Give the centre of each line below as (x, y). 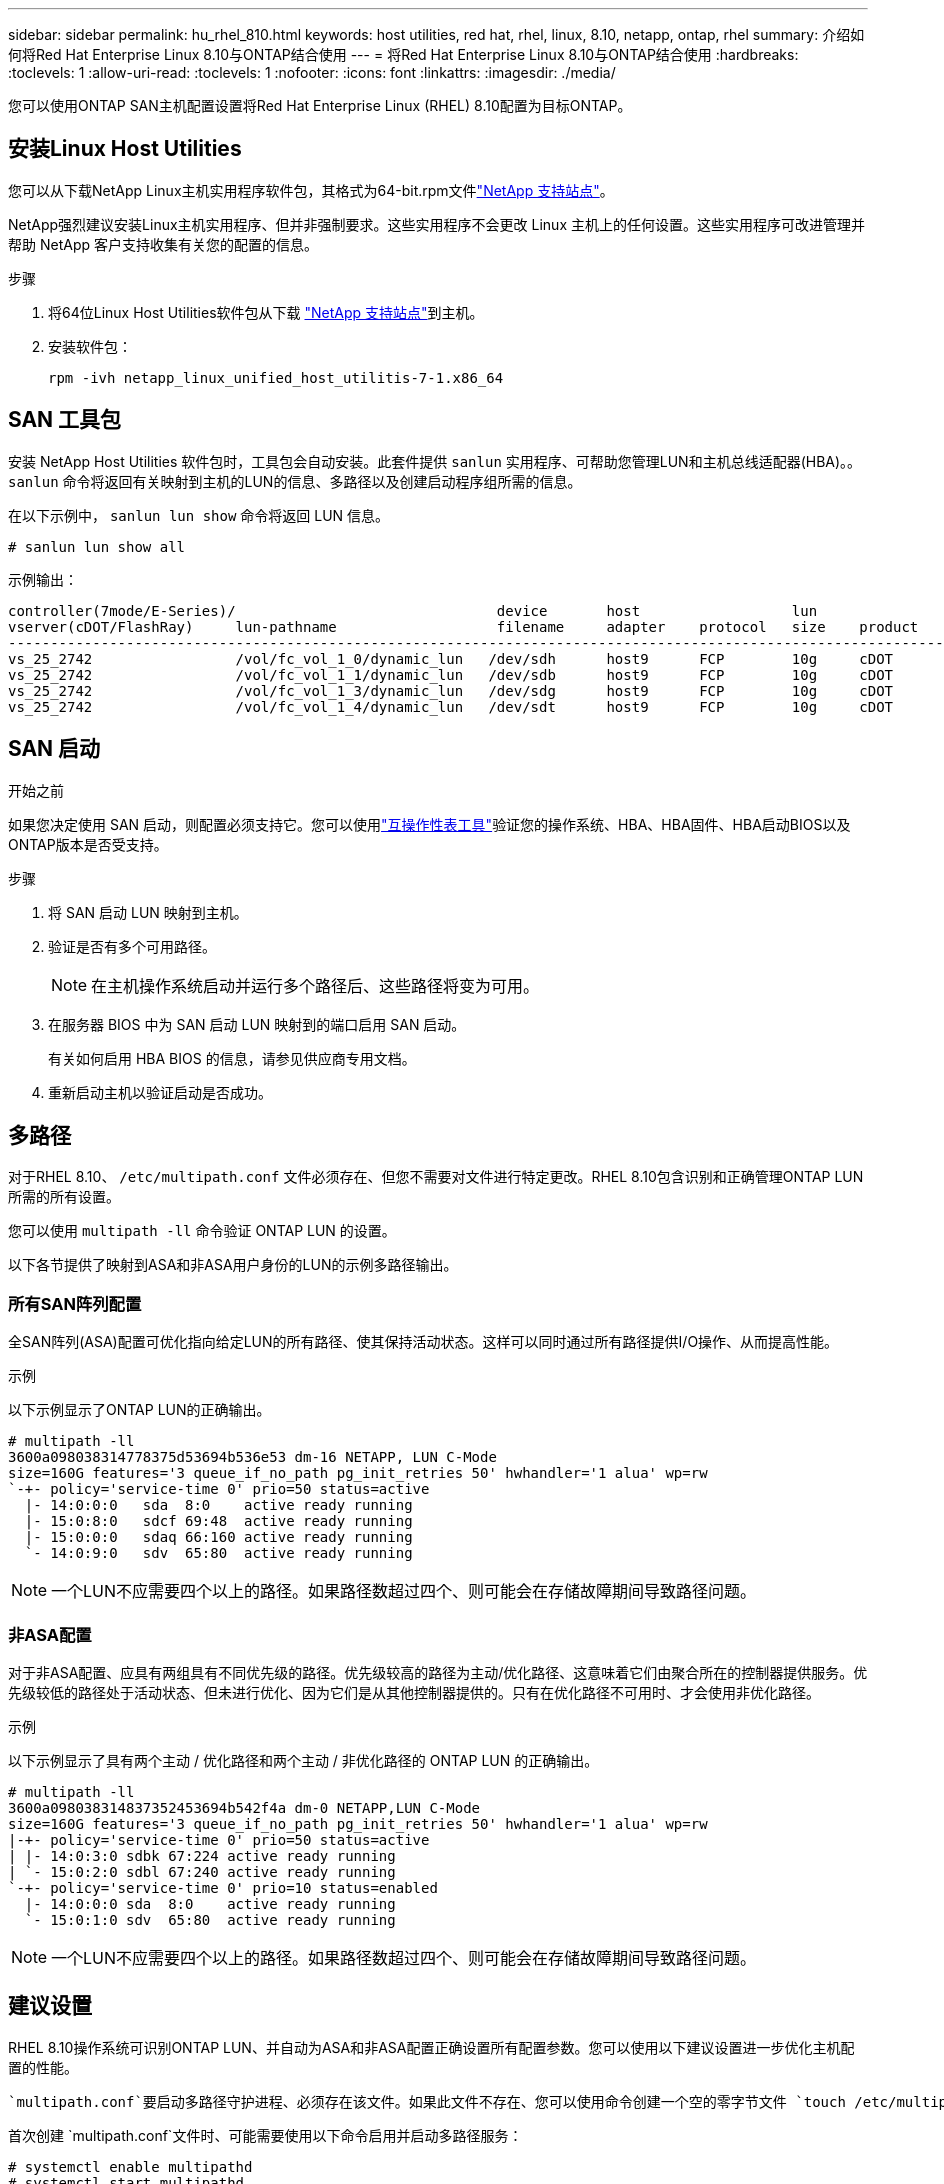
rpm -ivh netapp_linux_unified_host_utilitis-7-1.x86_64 (276, 377)
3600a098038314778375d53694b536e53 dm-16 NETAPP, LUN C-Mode (252, 1457)
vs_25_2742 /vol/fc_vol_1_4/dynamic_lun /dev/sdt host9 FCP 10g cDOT (451, 706)
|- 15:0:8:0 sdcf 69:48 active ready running (218, 1521)
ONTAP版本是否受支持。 (88, 844)
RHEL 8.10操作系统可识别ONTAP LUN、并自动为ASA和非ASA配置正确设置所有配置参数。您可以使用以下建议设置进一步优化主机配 (431, 2047)
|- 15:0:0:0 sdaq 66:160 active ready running (218, 1537)
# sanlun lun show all (97, 546)
